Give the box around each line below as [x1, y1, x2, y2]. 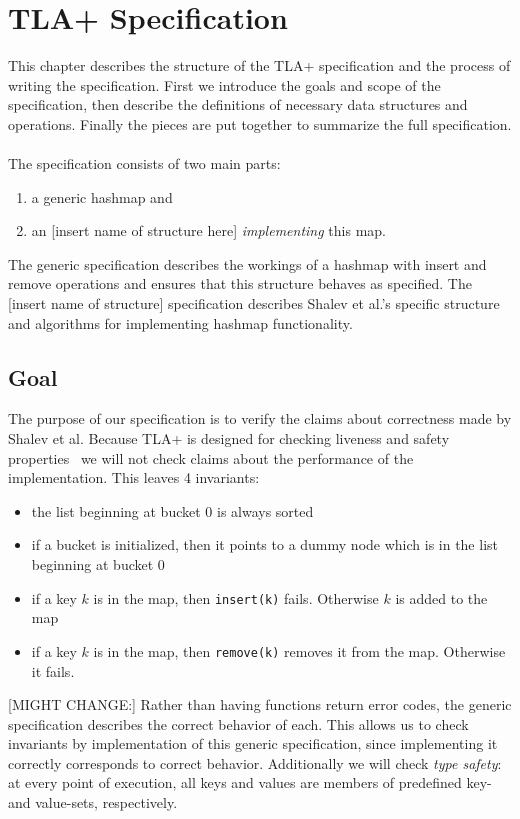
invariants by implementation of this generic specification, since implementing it [8, 733, 498, 754]
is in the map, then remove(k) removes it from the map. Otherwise [93, 640, 506, 661]
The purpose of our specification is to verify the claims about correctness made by [8, 408, 512, 429]
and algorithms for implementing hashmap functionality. [8, 312, 353, 333]
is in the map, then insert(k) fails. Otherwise [93, 587, 379, 608]
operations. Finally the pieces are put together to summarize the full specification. [8, 113, 512, 134]
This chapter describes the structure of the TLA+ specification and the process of [8, 55, 511, 76]
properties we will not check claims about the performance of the [8, 447, 414, 468]
